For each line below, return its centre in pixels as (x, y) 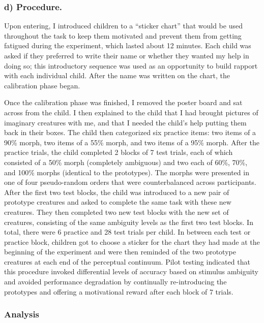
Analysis (22, 314)
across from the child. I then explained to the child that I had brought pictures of (131, 112)
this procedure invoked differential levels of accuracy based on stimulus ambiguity (131, 271)
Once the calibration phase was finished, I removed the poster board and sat (123, 102)
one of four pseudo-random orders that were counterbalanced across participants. (130, 182)
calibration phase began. (42, 85)
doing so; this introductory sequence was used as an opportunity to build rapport (131, 65)
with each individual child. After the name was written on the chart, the (117, 75)
